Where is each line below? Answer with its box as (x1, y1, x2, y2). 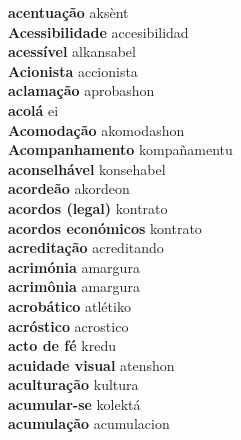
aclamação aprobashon (8, 80, 155, 101)
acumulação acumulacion (8, 413, 170, 434)
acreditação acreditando (8, 237, 164, 258)
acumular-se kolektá (8, 393, 141, 414)
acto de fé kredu (8, 335, 116, 356)
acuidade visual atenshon (8, 354, 175, 375)
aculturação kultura (8, 374, 139, 395)
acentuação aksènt (8, 2, 129, 22)
